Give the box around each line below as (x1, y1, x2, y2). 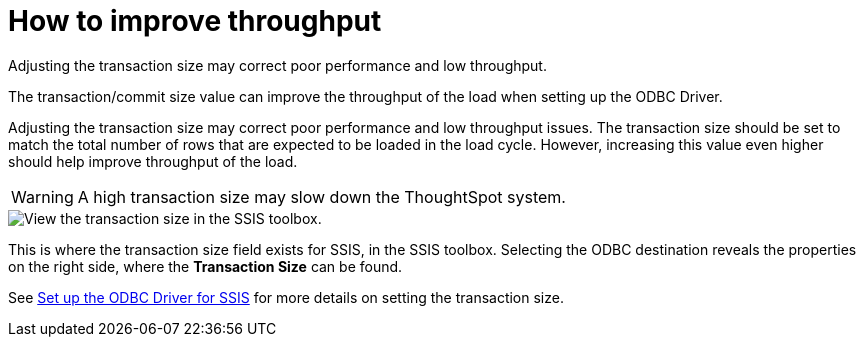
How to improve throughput (8, 4, 382, 38)
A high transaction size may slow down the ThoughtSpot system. (77, 186, 566, 207)
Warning (11, 186, 74, 207)
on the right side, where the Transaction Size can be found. (8, 257, 403, 275)
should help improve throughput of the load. (8, 152, 298, 170)
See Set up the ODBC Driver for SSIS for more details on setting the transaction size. (8, 288, 564, 306)
